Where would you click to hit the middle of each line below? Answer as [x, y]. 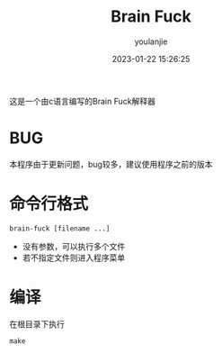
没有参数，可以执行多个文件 [74, 246]
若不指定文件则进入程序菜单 [74, 258]
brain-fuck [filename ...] [60, 228]
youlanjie [151, 41]
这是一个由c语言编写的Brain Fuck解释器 [82, 101]
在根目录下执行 [37, 324]
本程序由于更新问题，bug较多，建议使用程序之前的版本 [111, 164]
